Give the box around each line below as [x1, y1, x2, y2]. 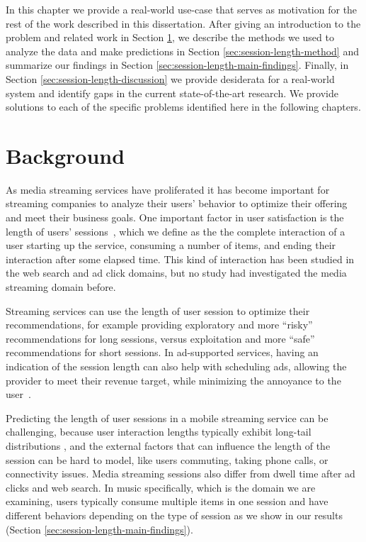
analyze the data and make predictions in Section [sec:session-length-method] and [6, 43, 359, 58]
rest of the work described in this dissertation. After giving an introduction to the [6, 16, 361, 31]
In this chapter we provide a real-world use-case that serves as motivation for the [6, 2, 358, 16]
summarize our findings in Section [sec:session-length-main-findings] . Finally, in [6, 57, 349, 72]
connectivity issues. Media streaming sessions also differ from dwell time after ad [6, 466, 355, 481]
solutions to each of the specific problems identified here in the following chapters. [6, 99, 361, 114]
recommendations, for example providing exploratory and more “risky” [6, 317, 313, 332]
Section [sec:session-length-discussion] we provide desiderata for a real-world [6, 71, 335, 86]
